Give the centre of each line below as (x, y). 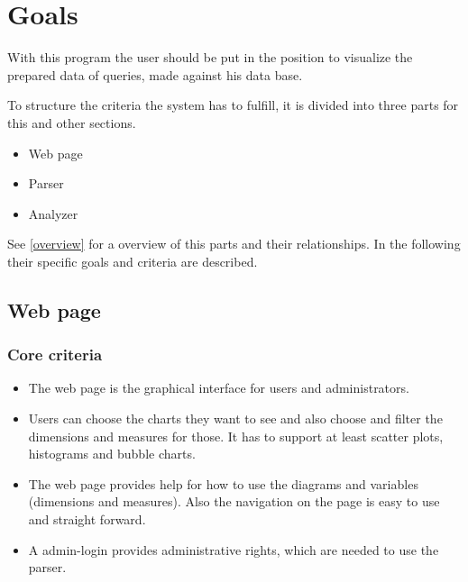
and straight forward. (87, 519)
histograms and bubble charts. (112, 454)
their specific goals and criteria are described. (133, 261)
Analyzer (53, 213)
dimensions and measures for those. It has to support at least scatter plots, (236, 436)
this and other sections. (72, 122)
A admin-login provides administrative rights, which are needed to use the (234, 549)
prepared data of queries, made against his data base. (155, 74)
